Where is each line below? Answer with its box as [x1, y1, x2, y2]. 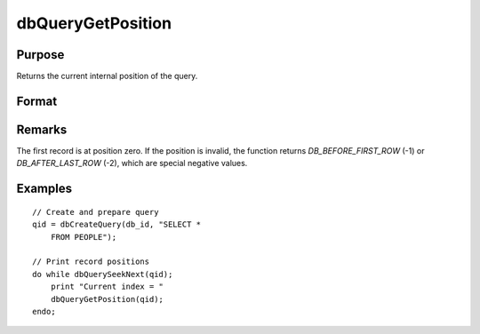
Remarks [16, 122, 68, 137]
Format [16, 93, 58, 108]
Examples [16, 181, 73, 196]
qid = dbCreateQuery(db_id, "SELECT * [32, 219, 202, 230]
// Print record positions [32, 257, 150, 266]
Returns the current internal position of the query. [16, 71, 198, 82]
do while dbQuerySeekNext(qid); [32, 269, 173, 279]
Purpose [16, 47, 65, 62]
